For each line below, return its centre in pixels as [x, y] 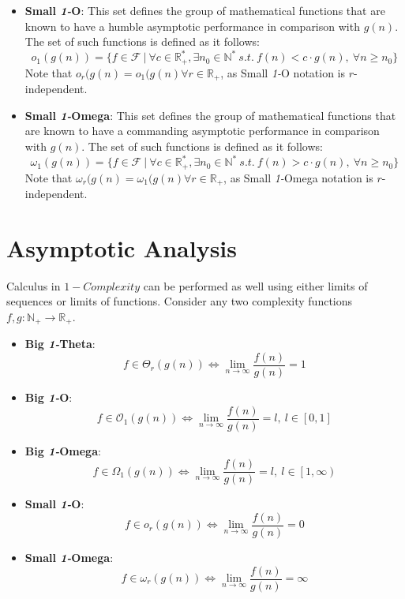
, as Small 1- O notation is [283, 72]
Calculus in [34, 285]
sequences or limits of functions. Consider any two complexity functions [180, 301]
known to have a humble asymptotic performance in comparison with [192, 26]
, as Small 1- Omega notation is [298, 177]
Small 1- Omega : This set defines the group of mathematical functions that [210, 115]
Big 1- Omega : [63, 450]
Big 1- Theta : [60, 344]
